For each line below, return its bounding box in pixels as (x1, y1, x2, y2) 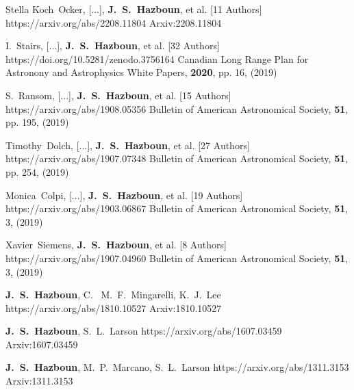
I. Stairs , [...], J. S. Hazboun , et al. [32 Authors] (5, 38, 220, 53)
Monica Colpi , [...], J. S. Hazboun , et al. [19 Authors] (5, 187, 243, 202)
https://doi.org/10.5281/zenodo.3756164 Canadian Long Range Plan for (5, 51, 309, 66)
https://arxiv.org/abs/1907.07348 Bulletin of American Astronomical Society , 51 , (5, 151, 349, 166)
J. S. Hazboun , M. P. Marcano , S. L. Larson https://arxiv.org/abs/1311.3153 (5, 360, 349, 374)
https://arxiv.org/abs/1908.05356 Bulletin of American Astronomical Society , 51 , (5, 101, 349, 116)
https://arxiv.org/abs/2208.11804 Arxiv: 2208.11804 (5, 15, 222, 29)
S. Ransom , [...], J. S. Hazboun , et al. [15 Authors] (5, 88, 231, 102)
